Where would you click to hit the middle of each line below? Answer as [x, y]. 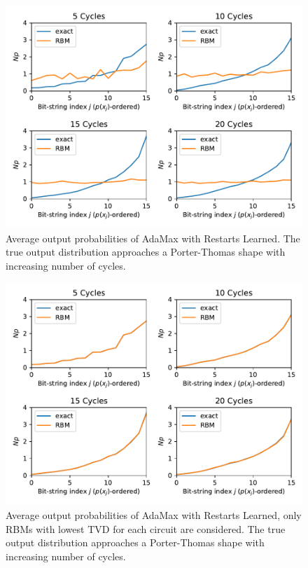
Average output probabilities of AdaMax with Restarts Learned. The [153, 238]
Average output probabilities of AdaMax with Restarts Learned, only [154, 514]
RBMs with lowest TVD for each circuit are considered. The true [146, 528]
